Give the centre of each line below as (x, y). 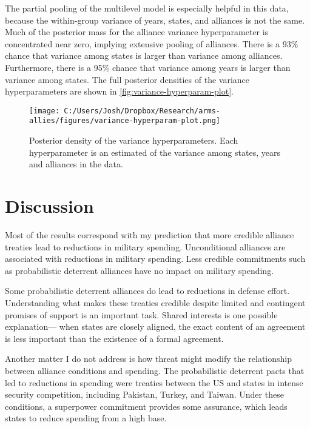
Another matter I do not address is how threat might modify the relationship (149, 359)
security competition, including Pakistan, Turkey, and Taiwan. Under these (144, 394)
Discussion (49, 206)
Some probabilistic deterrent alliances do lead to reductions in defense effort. (147, 291)
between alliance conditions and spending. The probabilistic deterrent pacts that (155, 370)
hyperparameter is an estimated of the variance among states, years (155, 152)
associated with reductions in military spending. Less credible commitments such (155, 259)
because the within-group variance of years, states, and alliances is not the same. (155, 20)
